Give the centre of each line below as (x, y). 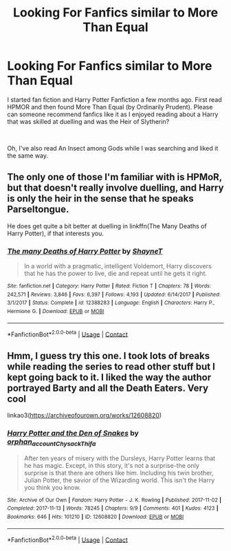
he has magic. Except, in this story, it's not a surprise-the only (111, 465)
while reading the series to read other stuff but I (111, 366)
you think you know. (52, 487)
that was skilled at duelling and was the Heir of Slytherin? (88, 121)
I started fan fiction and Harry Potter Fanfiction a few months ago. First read (114, 99)
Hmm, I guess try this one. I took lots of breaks (109, 356)
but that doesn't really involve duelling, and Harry (115, 188)
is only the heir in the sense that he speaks (100, 198)
